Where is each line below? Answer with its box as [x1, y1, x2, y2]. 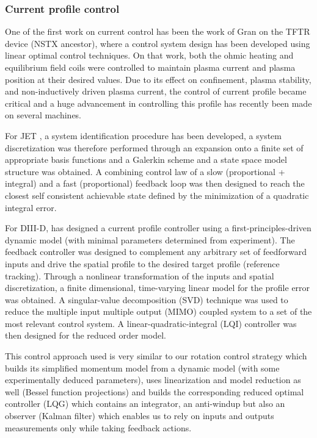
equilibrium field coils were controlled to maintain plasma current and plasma [5, 61, 296, 73]
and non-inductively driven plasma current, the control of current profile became [5, 85, 307, 98]
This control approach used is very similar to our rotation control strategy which [5, 350, 307, 362]
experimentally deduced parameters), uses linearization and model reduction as [5, 373, 301, 386]
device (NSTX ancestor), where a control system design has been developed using [5, 37, 310, 49]
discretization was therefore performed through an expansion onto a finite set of [5, 141, 304, 154]
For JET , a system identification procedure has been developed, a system [5, 129, 282, 142]
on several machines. [5, 109, 82, 121]
